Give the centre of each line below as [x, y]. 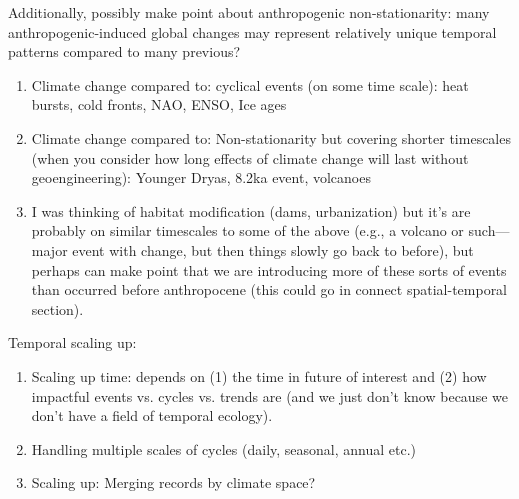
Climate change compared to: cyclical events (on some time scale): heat [250, 84]
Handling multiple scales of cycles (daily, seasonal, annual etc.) [224, 448]
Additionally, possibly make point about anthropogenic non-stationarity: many [249, 12]
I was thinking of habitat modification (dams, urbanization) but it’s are [251, 210]
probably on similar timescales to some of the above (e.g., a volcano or [247, 230]
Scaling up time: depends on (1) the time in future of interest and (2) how [259, 375]
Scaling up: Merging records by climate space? [173, 482]
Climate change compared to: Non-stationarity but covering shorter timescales [271, 137]
